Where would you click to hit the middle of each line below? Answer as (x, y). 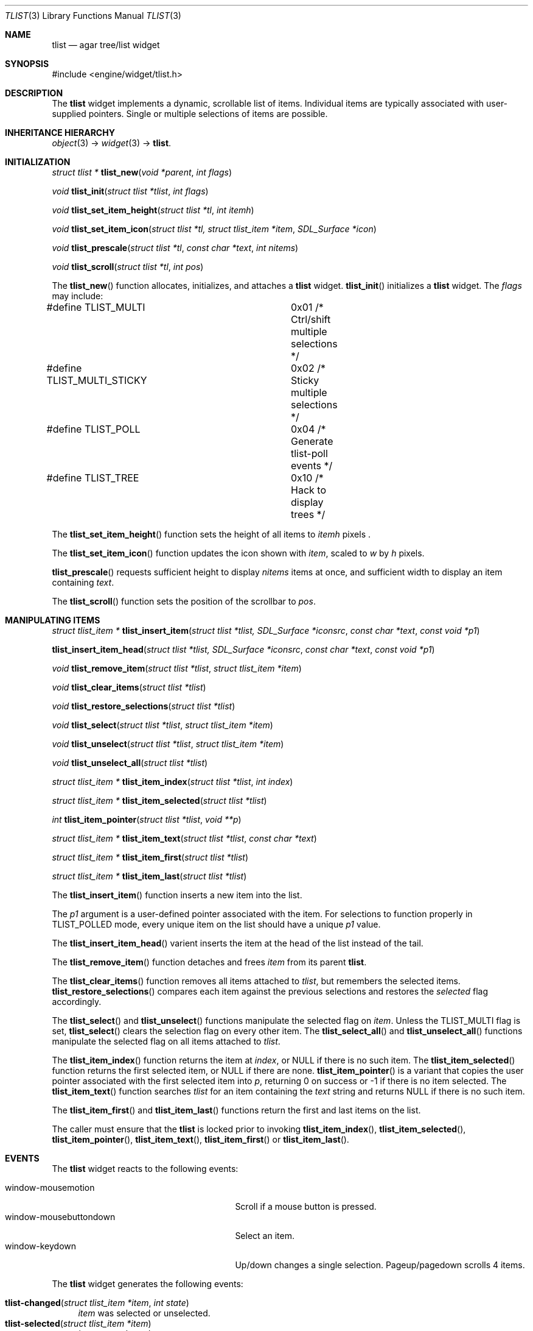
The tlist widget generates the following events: (148, 1284)
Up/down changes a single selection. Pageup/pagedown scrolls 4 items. (380, 1265)
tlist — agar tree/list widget (106, 45)
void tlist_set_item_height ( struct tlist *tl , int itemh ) (153, 210)
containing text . (83, 582)
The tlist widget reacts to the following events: (145, 1169)
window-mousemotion (50, 1187)
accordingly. (77, 1002)
